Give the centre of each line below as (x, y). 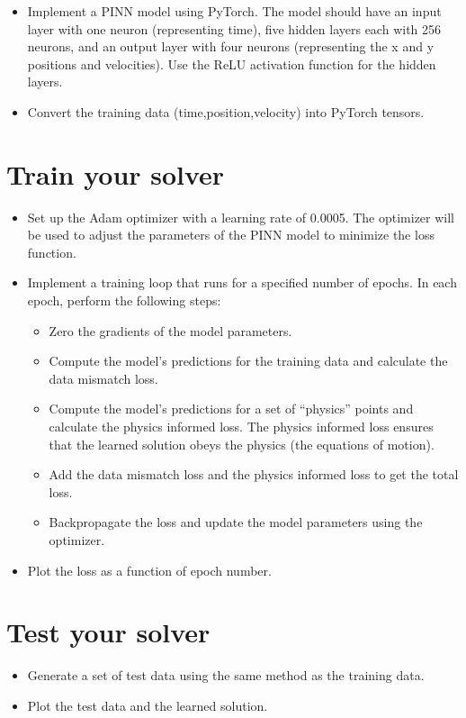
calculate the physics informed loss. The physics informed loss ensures (241, 427)
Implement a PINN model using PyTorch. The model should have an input (234, 11)
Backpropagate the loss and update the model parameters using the (236, 522)
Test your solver (108, 632)
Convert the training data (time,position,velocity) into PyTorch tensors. (226, 111)
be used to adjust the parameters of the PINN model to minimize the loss (231, 235)
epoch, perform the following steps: (124, 300)
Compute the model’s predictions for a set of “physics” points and (231, 409)
